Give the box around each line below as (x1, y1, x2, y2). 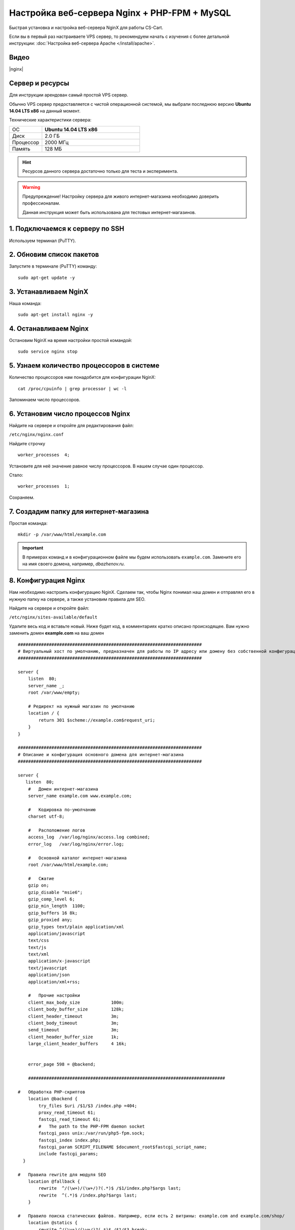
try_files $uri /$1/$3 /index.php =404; (38, 1103, 137, 1108)
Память (12, 145, 30, 152)
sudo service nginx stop (18, 349, 78, 354)
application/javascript (28, 930, 86, 936)
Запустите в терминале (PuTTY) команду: (9, 263, 97, 269)
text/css (28, 938, 49, 943)
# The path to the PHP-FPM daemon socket (38, 1123, 145, 1129)
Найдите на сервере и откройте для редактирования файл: (9, 423, 134, 429)
